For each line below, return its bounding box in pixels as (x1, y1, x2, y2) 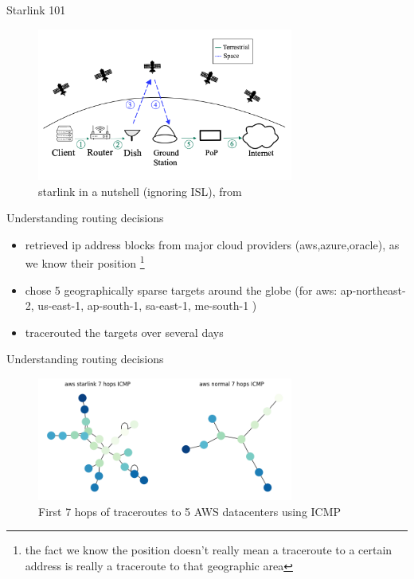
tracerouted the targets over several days (25, 323, 224, 340)
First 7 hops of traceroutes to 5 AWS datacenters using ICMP (38, 503, 342, 519)
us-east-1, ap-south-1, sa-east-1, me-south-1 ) (37, 297, 257, 314)
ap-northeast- (340, 281, 406, 298)
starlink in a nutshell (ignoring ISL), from (38, 182, 242, 199)
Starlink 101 (6, 2, 66, 18)
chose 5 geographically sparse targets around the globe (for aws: (25, 281, 338, 298)
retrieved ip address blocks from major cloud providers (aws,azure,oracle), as (25, 236, 400, 252)
